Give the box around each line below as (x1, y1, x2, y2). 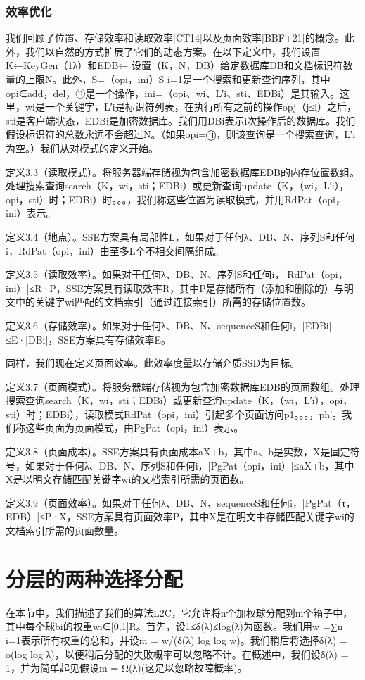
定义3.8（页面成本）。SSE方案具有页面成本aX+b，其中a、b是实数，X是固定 (6, 444, 350, 459)
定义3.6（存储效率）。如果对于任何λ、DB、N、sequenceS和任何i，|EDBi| (6, 317, 332, 332)
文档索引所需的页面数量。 (6, 523, 124, 538)
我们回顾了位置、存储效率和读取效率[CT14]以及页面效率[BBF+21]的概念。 (6, 30, 345, 45)
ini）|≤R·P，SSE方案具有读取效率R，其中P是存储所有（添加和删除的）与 (6, 280, 344, 295)
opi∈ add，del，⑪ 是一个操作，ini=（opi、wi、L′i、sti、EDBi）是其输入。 (6, 85, 340, 100)
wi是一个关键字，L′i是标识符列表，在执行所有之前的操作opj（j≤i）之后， (25, 99, 357, 114)
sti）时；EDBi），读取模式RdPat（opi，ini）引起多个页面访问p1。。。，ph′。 (6, 406, 342, 421)
